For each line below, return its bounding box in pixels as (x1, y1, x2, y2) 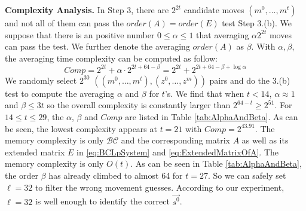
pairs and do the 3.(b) (209, 74, 290, 86)
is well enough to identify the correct (35, 195, 170, 207)
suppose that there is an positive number (5, 28, 155, 41)
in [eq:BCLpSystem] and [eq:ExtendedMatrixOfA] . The (76, 145, 279, 158)
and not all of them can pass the (5, 17, 124, 29)
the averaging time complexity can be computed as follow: (5, 51, 218, 64)
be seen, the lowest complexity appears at (5, 122, 157, 134)
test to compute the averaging (5, 87, 115, 99)
